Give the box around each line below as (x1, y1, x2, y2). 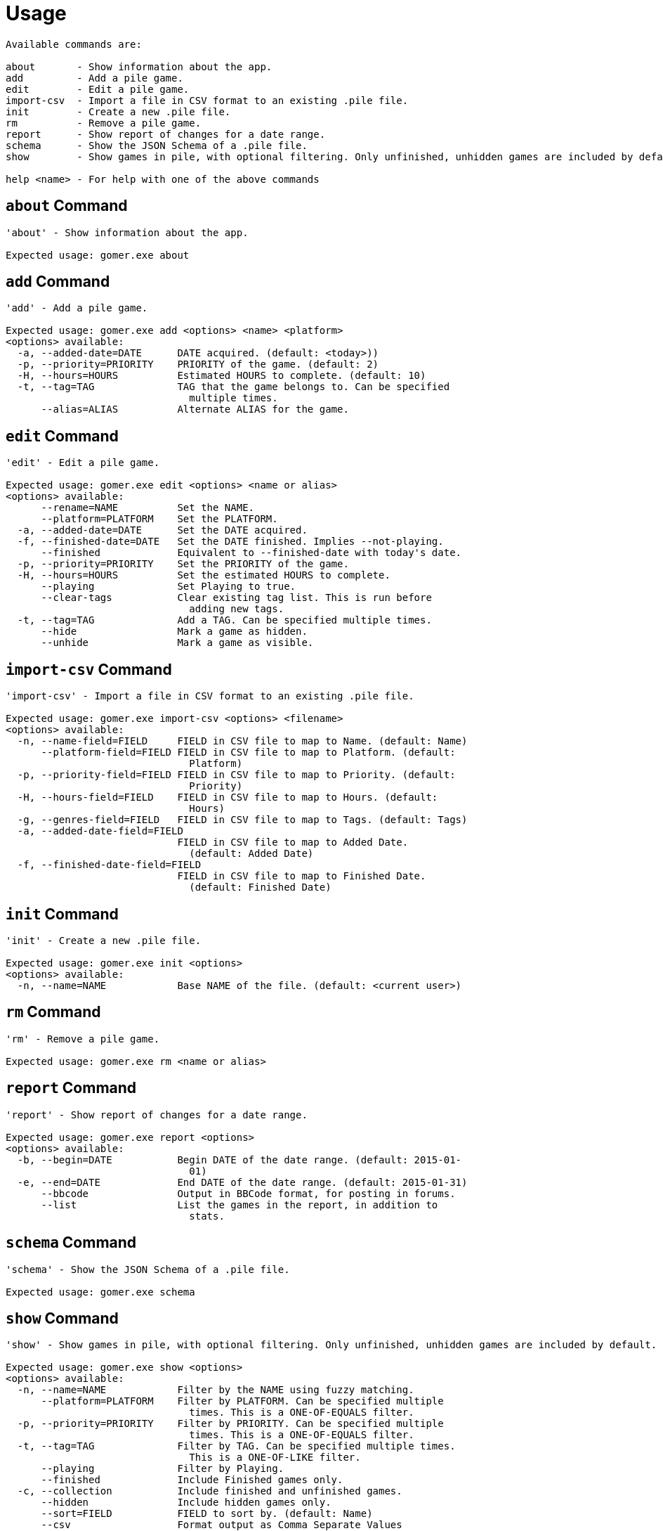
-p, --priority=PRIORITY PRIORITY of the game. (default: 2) (17, 358, 379, 370)
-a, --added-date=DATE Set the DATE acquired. (17, 524, 308, 536)
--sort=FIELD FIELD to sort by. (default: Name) (41, 1508, 373, 1520)
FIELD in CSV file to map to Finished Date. (177, 870, 426, 882)
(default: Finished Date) (189, 881, 331, 893)
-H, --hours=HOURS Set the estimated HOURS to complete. (17, 569, 390, 581)
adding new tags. (189, 603, 284, 615)
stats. (189, 1210, 225, 1222)
